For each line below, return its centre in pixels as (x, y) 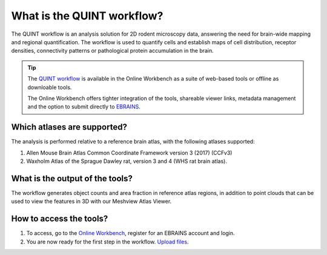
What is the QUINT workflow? (87, 16)
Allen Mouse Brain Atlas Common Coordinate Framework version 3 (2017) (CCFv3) (129, 153)
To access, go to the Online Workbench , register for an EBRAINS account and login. (131, 233)
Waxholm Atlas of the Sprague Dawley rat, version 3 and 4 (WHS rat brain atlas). (127, 161)
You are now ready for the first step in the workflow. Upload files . (107, 242)
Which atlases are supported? (69, 127)
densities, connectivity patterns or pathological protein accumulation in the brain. (113, 51)
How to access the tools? (60, 219)
